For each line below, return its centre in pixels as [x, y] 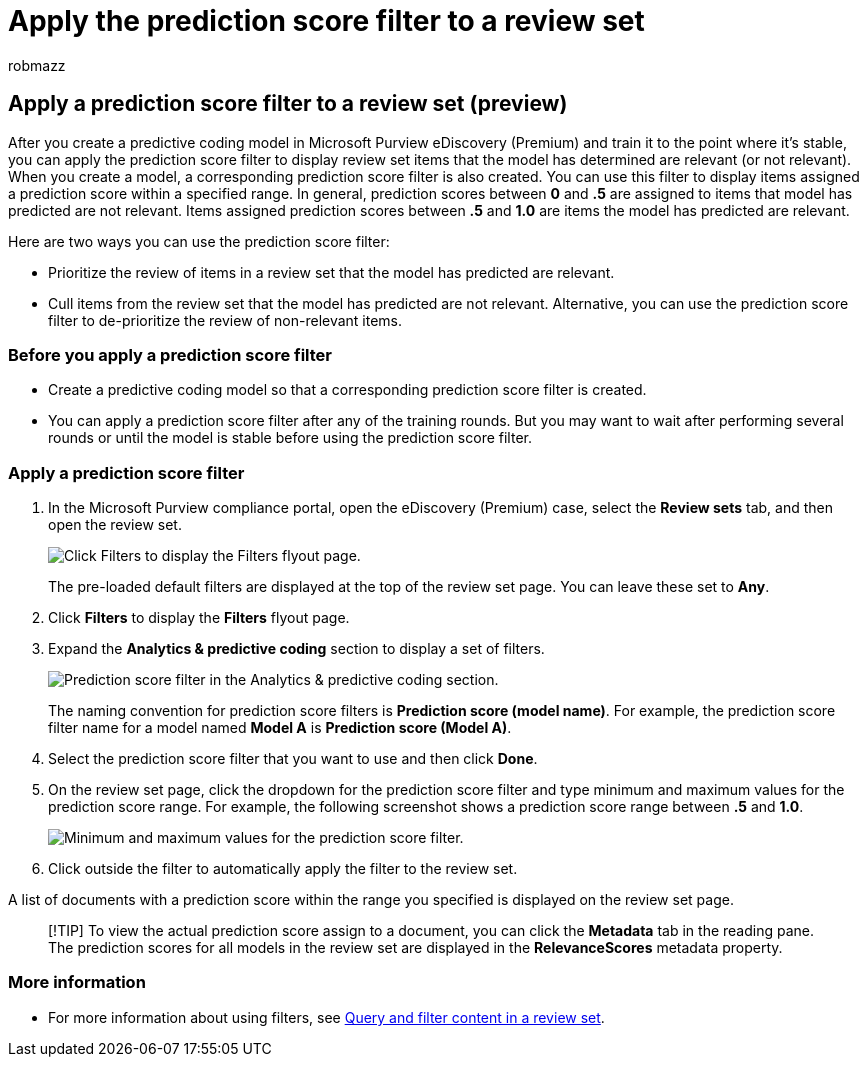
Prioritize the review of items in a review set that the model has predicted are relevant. [331, 272]
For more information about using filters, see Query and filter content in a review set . [326, 1017]
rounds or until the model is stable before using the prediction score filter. [290, 438]
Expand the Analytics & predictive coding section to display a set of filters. [296, 649]
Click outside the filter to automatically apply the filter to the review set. [283, 869]
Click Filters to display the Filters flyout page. [199, 618]
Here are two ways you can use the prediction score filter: [199, 241]
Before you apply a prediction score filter [170, 354]
